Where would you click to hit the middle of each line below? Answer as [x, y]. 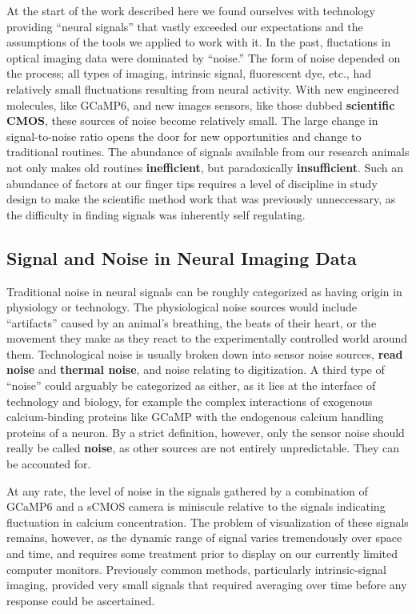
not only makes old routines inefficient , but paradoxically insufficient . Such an [205, 167]
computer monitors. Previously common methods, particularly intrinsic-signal [196, 569]
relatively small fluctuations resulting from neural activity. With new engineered [203, 88]
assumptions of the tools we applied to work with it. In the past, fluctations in [199, 42]
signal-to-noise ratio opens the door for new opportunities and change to [184, 136]
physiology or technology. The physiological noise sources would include [182, 307]
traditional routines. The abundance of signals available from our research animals [208, 152]
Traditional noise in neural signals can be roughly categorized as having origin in [204, 291]
